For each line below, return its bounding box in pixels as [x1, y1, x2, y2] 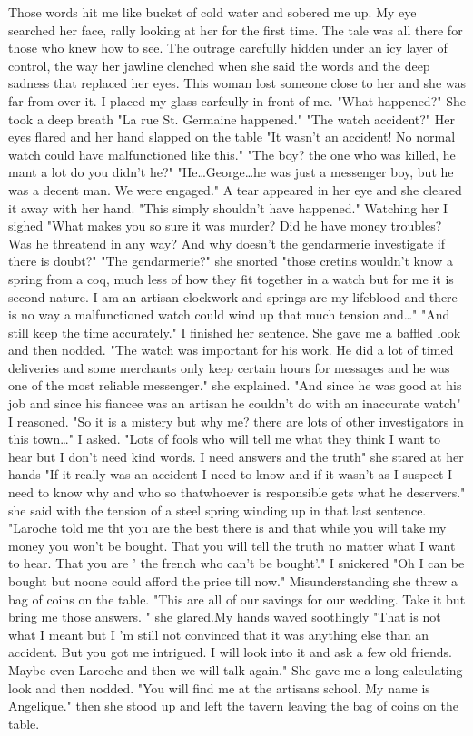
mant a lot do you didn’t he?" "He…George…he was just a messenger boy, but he [8, 162, 454, 182]
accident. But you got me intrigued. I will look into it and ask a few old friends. [8, 643, 452, 662]
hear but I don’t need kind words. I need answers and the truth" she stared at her [8, 447, 464, 466]
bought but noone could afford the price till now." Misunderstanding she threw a [8, 572, 458, 590]
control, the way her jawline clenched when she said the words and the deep [8, 55, 430, 74]
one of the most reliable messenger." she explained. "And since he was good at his [8, 376, 462, 395]
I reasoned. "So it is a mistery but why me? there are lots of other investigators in [8, 411, 464, 430]
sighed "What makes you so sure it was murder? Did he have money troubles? [8, 216, 442, 235]
